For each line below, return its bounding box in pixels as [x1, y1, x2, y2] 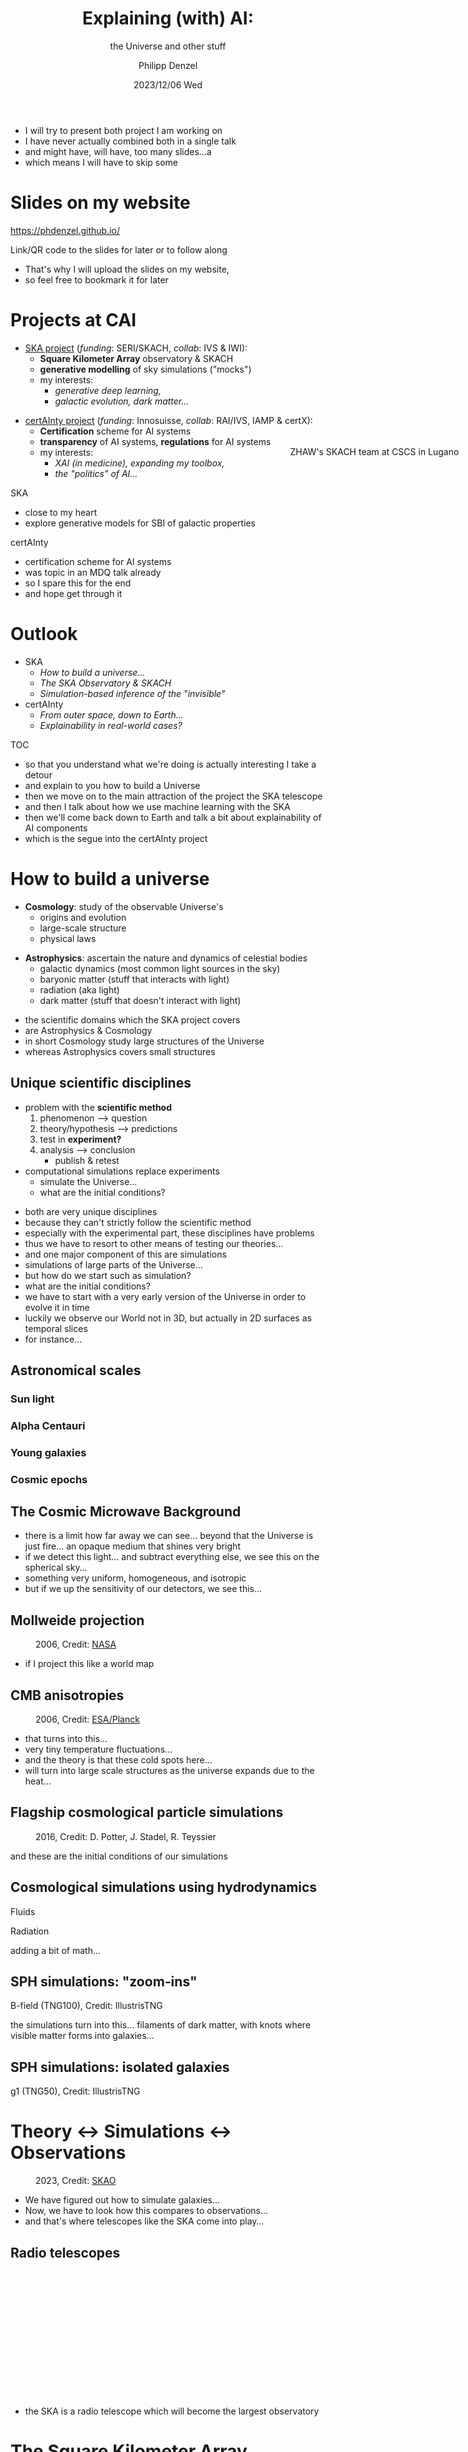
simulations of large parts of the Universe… [24, 1258, 203, 1271]
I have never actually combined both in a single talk [24, 135, 237, 147]
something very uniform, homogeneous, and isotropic [24, 1572, 247, 1584]
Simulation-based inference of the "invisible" [39, 687, 226, 699]
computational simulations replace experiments [24, 1165, 220, 1177]
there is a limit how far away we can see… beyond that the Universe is [24, 1530, 314, 1542]
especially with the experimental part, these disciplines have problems [24, 1227, 315, 1239]
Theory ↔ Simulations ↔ [10, 2120, 233, 2143]
